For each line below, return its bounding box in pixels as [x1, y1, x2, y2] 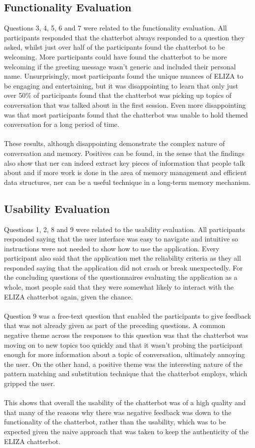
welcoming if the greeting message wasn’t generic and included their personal [4, 61, 236, 71]
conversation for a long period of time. [4, 119, 119, 129]
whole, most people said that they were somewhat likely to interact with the [4, 282, 234, 292]
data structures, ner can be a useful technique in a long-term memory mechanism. [4, 177, 251, 187]
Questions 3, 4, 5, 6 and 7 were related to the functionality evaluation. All [4, 23, 227, 33]
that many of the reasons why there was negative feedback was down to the [4, 407, 231, 417]
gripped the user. [4, 378, 56, 388]
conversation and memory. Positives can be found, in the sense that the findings [4, 148, 245, 158]
